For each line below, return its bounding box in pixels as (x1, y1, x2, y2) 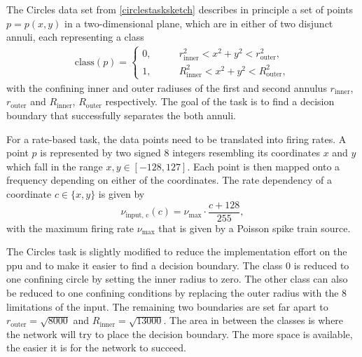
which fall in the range (6, 159, 103, 173)
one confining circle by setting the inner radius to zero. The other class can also (6, 271, 348, 286)
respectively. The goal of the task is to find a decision (105, 94, 335, 109)
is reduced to (293, 257, 349, 272)
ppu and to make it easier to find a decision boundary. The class (6, 257, 283, 272)
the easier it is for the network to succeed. (6, 340, 186, 355)
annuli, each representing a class (6, 29, 144, 44)
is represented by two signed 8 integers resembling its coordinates (40, 145, 320, 160)
